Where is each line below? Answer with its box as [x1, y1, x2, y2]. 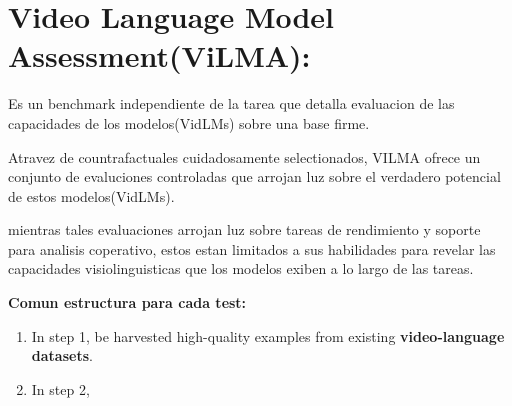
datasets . [31, 345, 93, 366]
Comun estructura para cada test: [8, 292, 247, 313]
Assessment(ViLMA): [8, 35, 311, 76]
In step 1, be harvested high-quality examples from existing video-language [31, 325, 505, 346]
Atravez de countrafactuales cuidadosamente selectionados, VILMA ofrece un [8, 146, 481, 167]
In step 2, [31, 378, 90, 399]
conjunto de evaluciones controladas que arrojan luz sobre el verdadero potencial [8, 166, 501, 187]
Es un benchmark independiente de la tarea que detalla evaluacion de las [8, 93, 455, 114]
